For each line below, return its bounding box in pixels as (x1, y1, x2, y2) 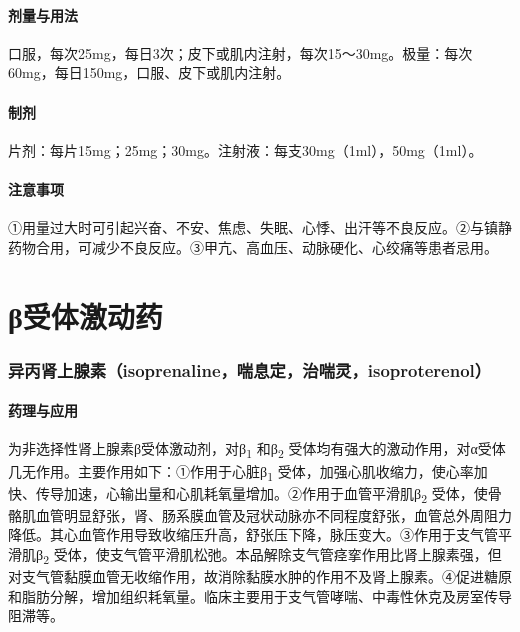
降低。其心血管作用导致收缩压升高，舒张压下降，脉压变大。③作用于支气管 (8, 524, 498, 545)
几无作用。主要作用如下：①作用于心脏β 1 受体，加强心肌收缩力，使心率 (8, 460, 474, 484)
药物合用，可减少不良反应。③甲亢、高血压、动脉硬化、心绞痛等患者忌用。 (8, 236, 498, 257)
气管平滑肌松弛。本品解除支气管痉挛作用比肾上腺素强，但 (123, 543, 502, 564)
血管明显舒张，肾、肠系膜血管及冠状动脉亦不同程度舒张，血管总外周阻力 (35, 504, 512, 525)
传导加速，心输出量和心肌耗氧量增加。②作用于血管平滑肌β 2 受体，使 (35, 482, 488, 506)
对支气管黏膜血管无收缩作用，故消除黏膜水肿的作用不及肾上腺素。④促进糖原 (8, 566, 512, 587)
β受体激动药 (8, 295, 163, 336)
